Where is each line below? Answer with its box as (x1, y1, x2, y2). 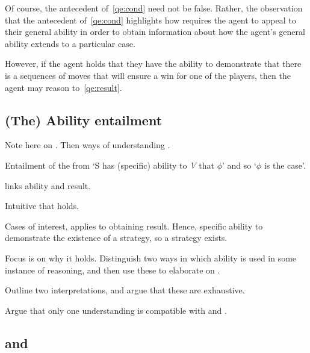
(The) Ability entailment (5, 110, 163, 129)
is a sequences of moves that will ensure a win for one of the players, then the (5, 69, 291, 81)
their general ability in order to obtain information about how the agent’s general (5, 25, 305, 38)
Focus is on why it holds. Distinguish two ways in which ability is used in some (5, 251, 297, 264)
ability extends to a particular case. (5, 37, 135, 49)
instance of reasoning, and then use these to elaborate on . (5, 263, 220, 276)
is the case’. (264, 158, 306, 171)
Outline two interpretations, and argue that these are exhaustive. (5, 284, 245, 296)
